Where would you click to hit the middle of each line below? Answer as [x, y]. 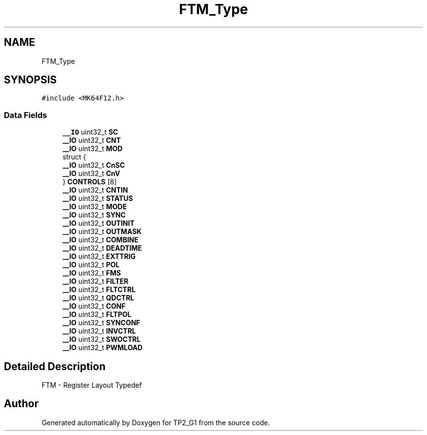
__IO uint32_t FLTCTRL [99, 290]
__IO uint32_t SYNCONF [101, 323]
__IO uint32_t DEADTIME [102, 248]
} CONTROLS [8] [90, 182]
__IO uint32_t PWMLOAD [103, 348]
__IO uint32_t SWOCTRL [102, 339]
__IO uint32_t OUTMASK [102, 232]
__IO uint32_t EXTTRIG [99, 257]
